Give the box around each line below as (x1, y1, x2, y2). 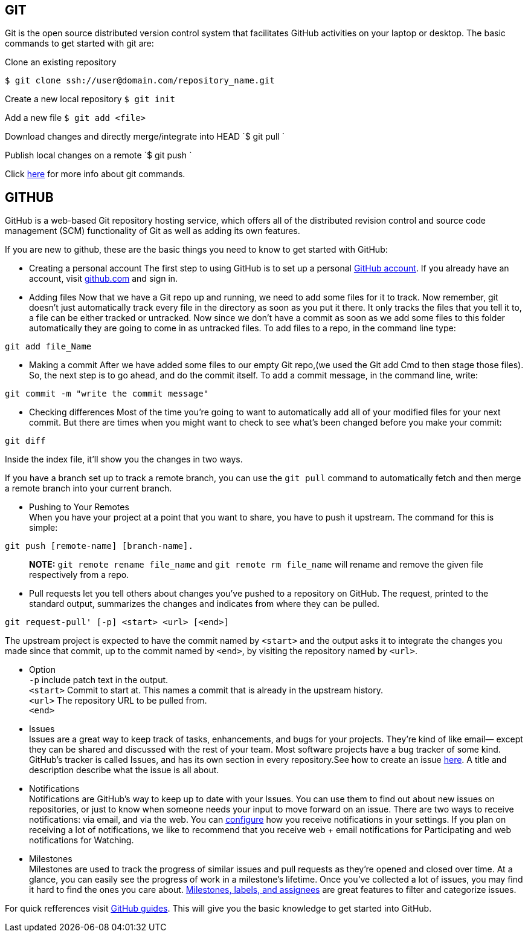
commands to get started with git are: (5, 38, 154, 49)
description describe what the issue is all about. (29, 765, 219, 776)
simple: (29, 522, 58, 533)
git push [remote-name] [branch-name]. (5, 541, 193, 551)
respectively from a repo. (29, 569, 129, 580)
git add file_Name (5, 342, 92, 352)
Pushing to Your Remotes (29, 502, 129, 513)
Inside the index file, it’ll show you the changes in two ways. (5, 454, 243, 465)
